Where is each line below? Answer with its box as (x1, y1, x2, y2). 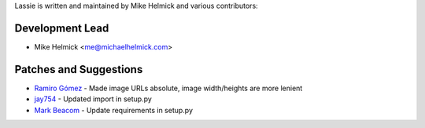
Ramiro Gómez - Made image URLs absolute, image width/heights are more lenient (34, 83, 303, 93)
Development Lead (14, 21, 109, 35)
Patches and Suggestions (14, 63, 143, 76)
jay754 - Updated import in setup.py (34, 94, 153, 104)
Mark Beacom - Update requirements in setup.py (34, 105, 193, 115)
